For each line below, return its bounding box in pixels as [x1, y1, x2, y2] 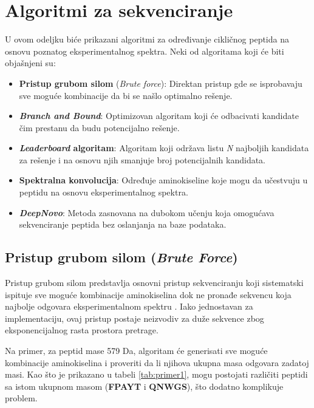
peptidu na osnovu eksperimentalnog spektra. [19, 186, 188, 199]
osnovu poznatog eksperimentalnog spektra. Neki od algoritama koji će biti [5, 44, 284, 57]
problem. [5, 392, 38, 404]
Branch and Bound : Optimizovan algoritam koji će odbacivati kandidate [19, 109, 299, 122]
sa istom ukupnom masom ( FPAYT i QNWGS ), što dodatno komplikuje [5, 379, 284, 392]
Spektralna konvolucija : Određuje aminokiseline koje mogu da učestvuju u [19, 174, 308, 186]
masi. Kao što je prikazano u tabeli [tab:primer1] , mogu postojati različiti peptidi [5, 368, 308, 381]
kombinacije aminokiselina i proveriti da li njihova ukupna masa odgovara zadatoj [5, 356, 309, 369]
